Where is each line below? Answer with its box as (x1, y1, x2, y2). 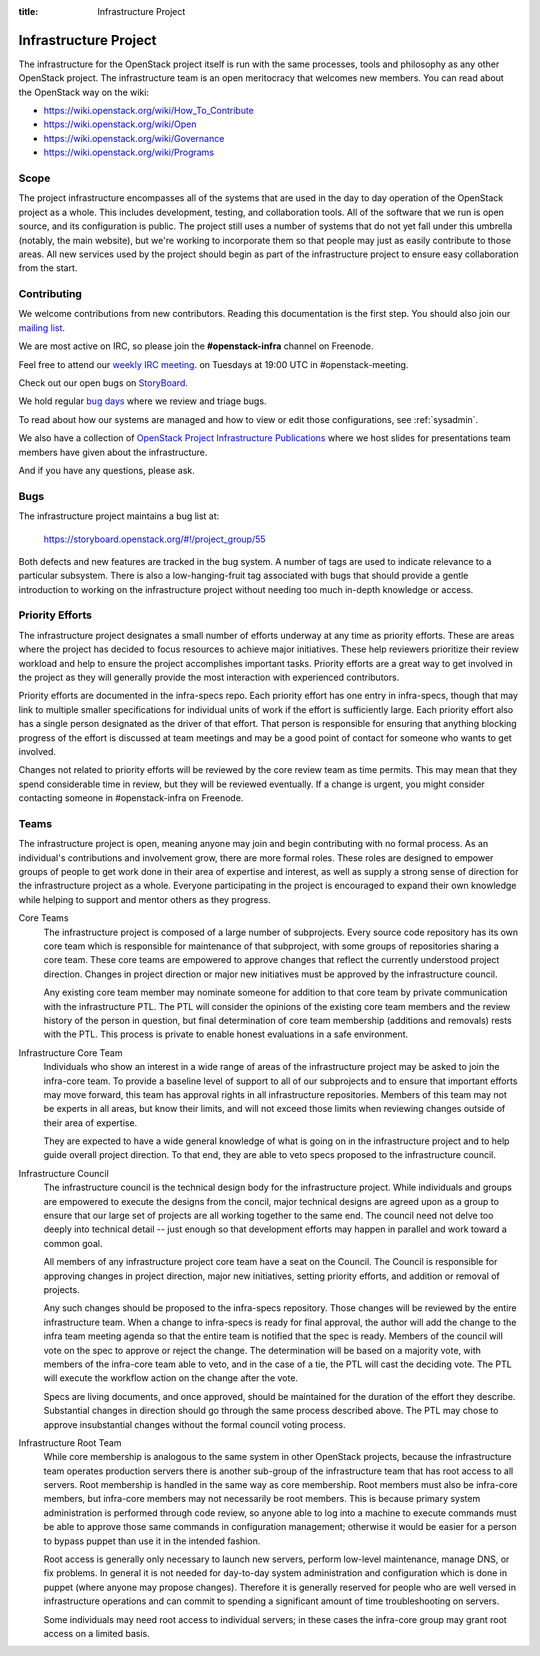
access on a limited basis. (43, 1627, 150, 1639)
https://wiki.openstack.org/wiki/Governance (43, 132, 225, 144)
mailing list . (18, 321, 65, 334)
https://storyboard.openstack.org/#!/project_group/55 (43, 533, 266, 545)
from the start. (18, 262, 78, 274)
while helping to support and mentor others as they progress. (18, 893, 271, 905)
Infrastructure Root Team (18, 1436, 122, 1449)
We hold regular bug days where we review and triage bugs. (18, 395, 267, 407)
